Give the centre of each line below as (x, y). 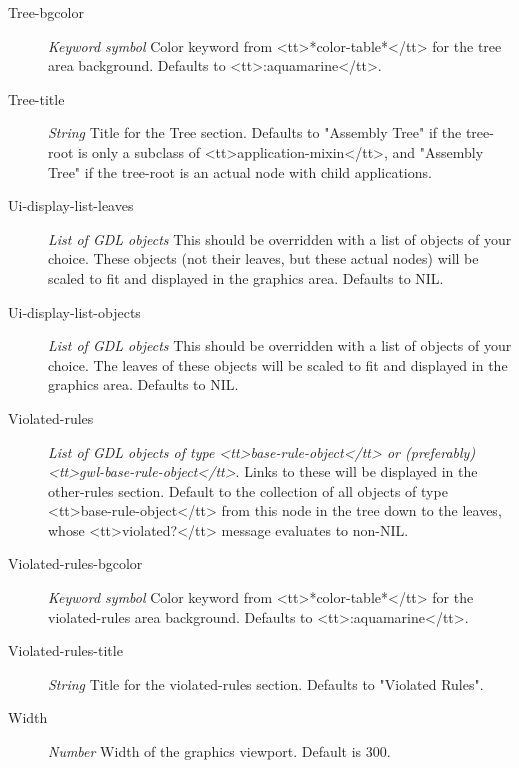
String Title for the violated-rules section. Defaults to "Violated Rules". (266, 683)
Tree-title (36, 98)
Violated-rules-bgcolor (75, 563)
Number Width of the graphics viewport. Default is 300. (219, 751)
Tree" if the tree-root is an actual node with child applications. (240, 171)
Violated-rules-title (65, 650)
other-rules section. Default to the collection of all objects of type (248, 490)
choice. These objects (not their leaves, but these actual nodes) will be (263, 258)
